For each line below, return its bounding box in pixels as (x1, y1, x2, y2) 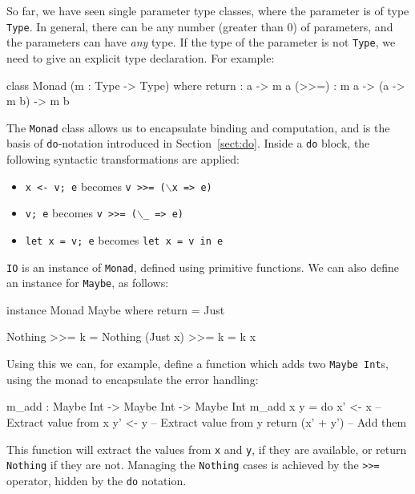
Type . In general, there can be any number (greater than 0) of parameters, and (6, 18, 393, 34)
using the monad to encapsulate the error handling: (6, 370, 259, 387)
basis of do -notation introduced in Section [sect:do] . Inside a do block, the (6, 135, 370, 152)
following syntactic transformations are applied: (6, 151, 240, 167)
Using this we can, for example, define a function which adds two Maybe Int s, (6, 355, 389, 372)
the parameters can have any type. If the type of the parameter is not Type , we (6, 34, 396, 51)
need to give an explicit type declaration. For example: (6, 49, 275, 66)
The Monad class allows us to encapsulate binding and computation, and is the (6, 119, 390, 136)
